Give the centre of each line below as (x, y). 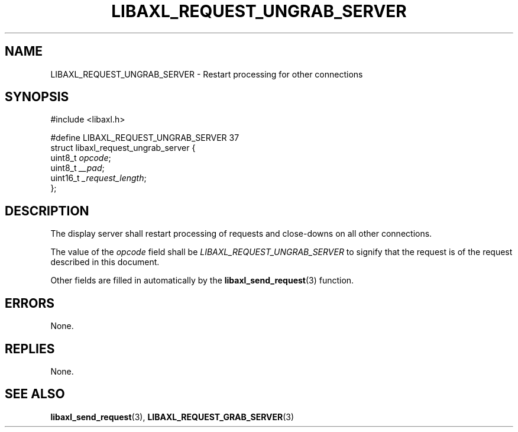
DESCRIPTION (47, 211)
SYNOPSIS (37, 97)
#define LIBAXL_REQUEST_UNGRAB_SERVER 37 (145, 138)
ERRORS (30, 303)
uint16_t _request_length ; (98, 178)
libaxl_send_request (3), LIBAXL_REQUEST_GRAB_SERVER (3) (172, 417)
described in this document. (105, 262)
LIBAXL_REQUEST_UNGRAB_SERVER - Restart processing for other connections (207, 74)
